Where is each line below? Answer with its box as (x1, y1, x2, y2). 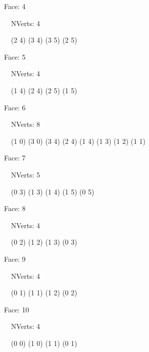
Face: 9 (4, 253, 25, 264)
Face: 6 (4, 102, 25, 112)
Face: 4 (4, 1, 25, 11)
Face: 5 (4, 51, 25, 62)
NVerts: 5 (10, 169, 40, 180)
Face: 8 (4, 203, 25, 214)
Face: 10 (4, 304, 29, 314)
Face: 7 (4, 152, 25, 163)
